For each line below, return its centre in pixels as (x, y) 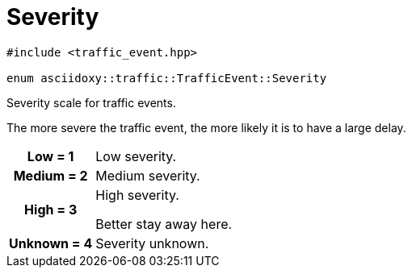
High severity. (137, 195)
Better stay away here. (164, 224)
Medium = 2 (50, 175)
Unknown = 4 (51, 243)
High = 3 (51, 209)
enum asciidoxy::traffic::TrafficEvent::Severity (167, 78)
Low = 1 (50, 156)
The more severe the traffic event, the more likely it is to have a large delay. (206, 127)
